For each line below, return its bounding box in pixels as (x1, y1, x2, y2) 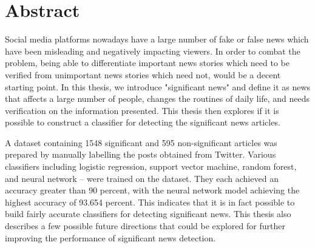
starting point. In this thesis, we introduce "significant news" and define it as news (5, 80, 311, 93)
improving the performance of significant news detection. (5, 231, 216, 244)
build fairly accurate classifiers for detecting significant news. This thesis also (5, 207, 291, 220)
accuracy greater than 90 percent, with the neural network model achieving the (5, 184, 300, 196)
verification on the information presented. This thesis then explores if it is (5, 104, 279, 116)
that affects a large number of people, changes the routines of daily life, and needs (5, 92, 310, 105)
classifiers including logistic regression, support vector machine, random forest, (5, 160, 297, 173)
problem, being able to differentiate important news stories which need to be (5, 56, 290, 69)
